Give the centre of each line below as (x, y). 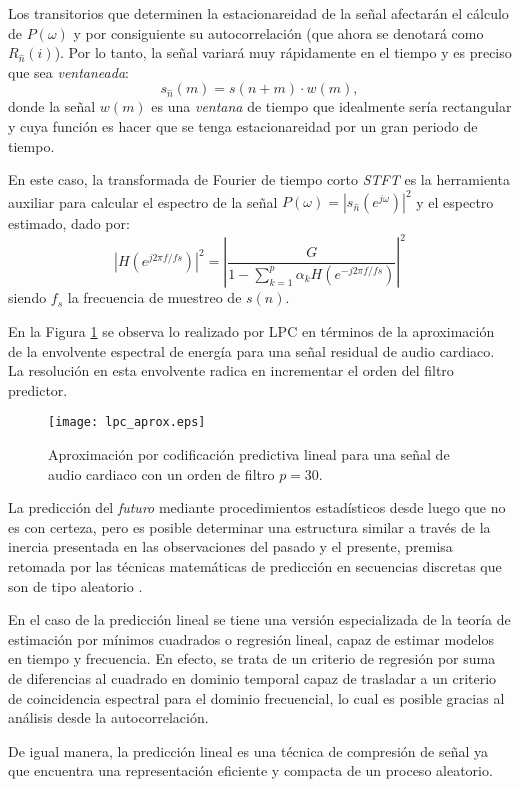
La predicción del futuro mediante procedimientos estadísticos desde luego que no (257, 507)
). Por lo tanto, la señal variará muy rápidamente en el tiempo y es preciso (283, 52)
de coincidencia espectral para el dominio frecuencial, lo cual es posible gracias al (256, 697)
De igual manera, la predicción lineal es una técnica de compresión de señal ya (248, 750)
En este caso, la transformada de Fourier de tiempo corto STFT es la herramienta (259, 179)
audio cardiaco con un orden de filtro (161, 473)
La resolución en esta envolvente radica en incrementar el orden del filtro (231, 370)
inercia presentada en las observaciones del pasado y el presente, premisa (230, 546)
